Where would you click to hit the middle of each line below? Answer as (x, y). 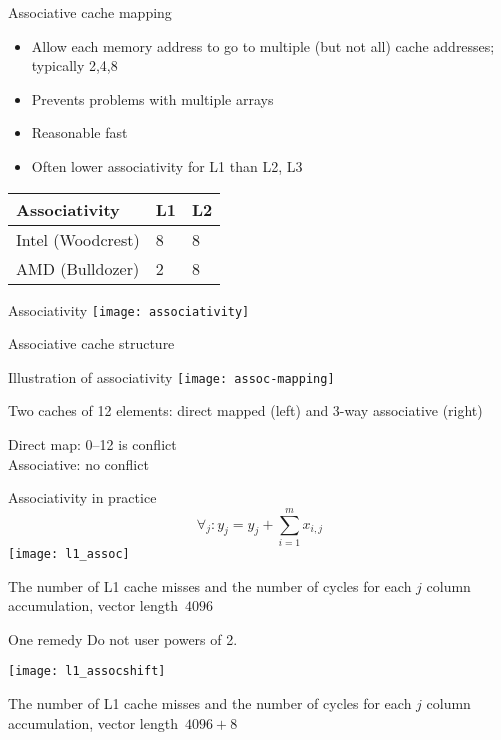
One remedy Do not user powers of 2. (123, 638)
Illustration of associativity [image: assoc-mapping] (171, 376)
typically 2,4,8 (74, 65)
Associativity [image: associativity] (129, 309)
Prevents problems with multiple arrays (152, 98)
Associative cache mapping (90, 12)
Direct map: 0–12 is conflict (92, 444)
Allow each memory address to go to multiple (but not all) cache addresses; (263, 45)
